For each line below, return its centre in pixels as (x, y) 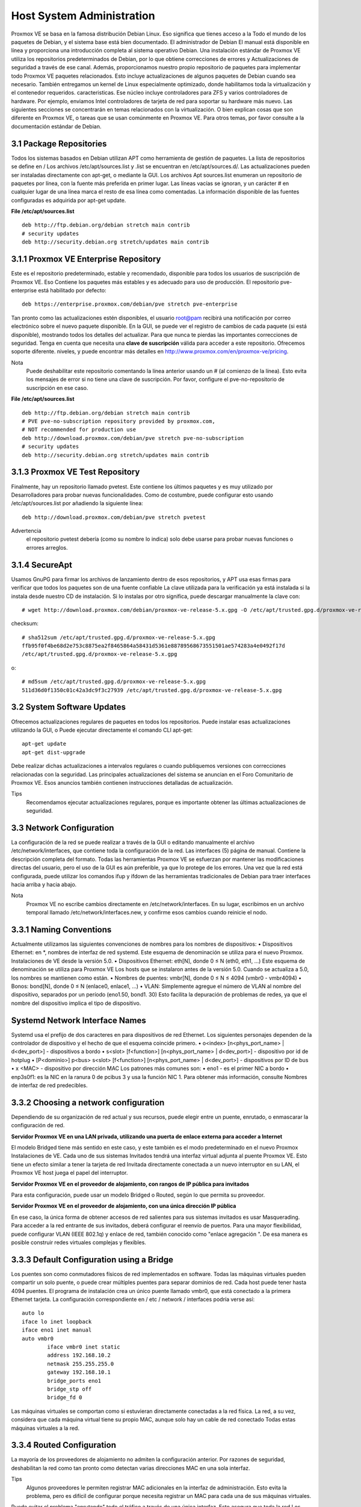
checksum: (25, 623)
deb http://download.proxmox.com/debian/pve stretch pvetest (114, 517)
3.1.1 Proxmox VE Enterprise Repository (86, 259)
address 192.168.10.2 (79, 1355)
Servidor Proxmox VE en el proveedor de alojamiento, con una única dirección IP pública (124, 1206)
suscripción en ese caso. (57, 388)
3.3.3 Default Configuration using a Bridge (92, 1260)
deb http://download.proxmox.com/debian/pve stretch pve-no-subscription (133, 438)
